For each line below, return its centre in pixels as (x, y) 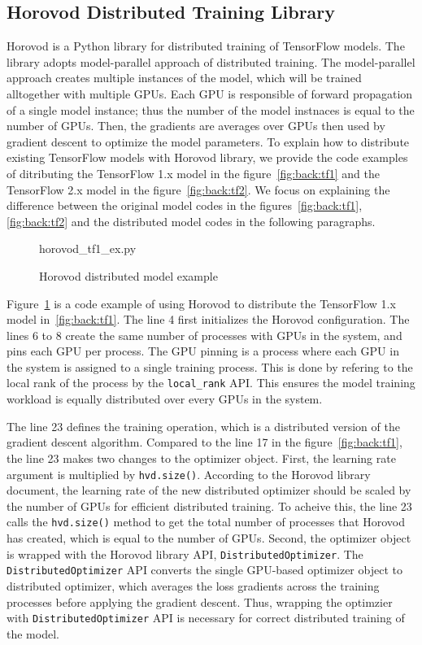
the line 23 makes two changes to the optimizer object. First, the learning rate (201, 458)
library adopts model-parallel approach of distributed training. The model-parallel (211, 61)
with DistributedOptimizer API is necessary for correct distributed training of (206, 618)
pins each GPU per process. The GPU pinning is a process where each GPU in (203, 351)
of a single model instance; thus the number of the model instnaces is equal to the (211, 109)
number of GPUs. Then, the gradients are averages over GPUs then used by (196, 126)
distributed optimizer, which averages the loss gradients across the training (193, 585)
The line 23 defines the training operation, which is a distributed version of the (203, 426)
